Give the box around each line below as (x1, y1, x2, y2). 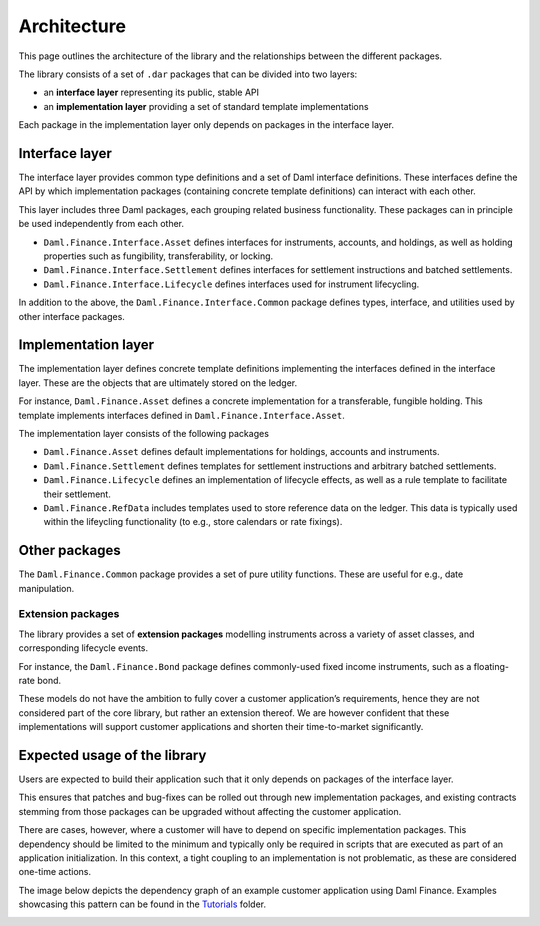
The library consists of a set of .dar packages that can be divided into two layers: (18, 68, 358, 80)
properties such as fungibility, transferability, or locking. (43, 250, 274, 262)
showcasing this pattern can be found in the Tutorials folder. (18, 898, 267, 910)
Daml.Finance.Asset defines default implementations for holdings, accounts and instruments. (43, 446, 440, 458)
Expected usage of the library (18, 746, 207, 764)
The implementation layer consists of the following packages (18, 428, 270, 439)
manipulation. (18, 582, 75, 594)
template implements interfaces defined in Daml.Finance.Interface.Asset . (18, 409, 345, 421)
